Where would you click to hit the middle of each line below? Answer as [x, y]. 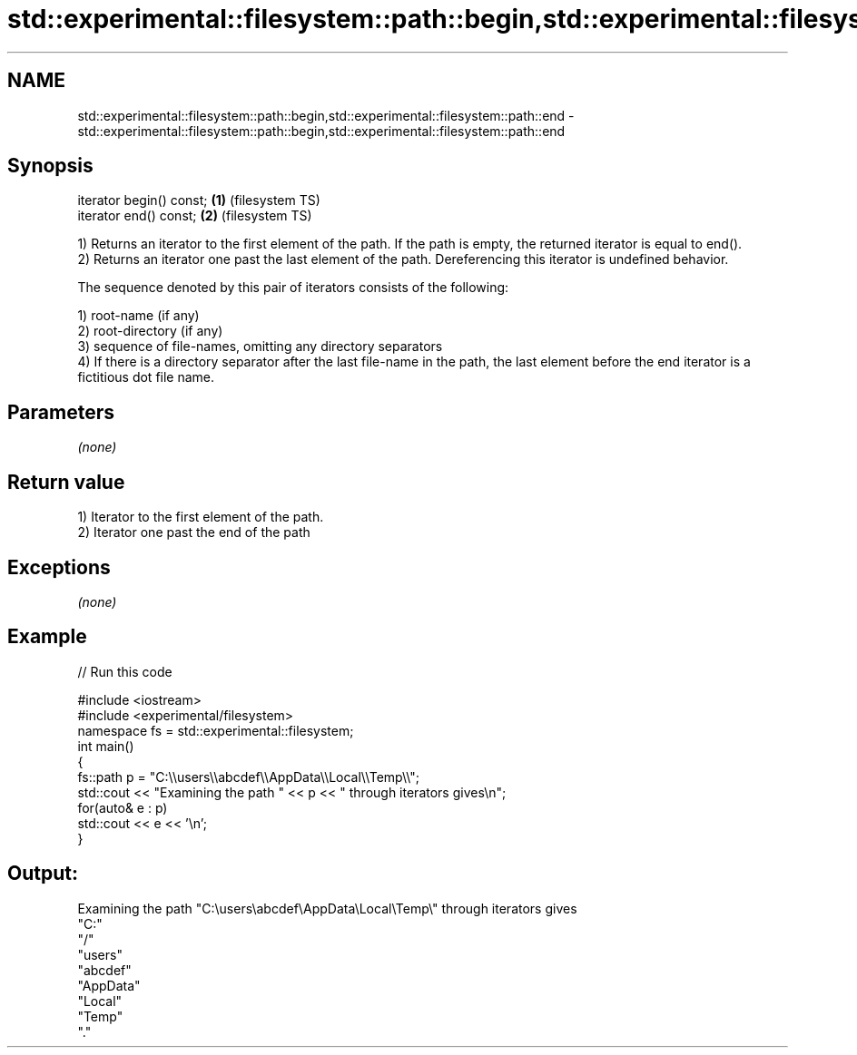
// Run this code [125, 671]
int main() [106, 746]
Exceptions [59, 567]
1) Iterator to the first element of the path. [201, 517]
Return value [66, 482]
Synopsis [50, 166]
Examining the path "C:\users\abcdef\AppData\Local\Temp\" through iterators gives [327, 908]
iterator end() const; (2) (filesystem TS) [195, 216]
